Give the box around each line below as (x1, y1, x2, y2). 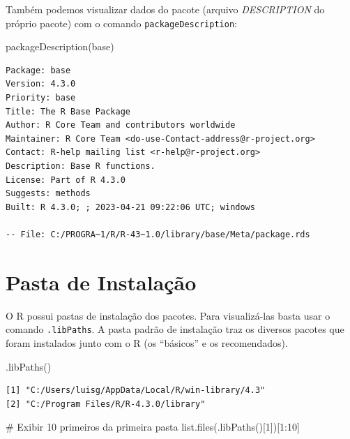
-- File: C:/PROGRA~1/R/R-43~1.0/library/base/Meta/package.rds (6, 229, 310, 239)
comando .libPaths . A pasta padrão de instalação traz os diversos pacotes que (6, 322, 344, 336)
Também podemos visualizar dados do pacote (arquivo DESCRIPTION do (6, 2, 325, 16)
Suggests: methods (6, 188, 91, 199)
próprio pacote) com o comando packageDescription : (6, 15, 237, 30)
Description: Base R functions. (6, 161, 155, 171)
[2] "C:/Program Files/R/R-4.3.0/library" (6, 399, 206, 409)
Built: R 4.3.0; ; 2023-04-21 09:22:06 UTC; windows (6, 202, 255, 212)
